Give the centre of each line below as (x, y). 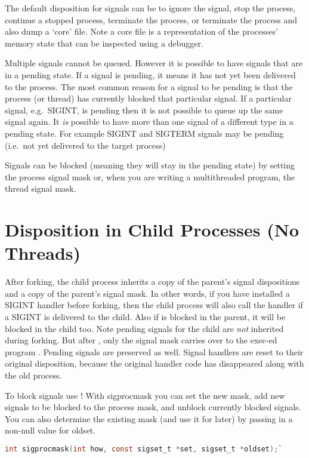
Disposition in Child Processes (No (152, 230)
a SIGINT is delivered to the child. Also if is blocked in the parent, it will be (145, 316)
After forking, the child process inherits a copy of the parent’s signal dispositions (152, 282)
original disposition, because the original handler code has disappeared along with (154, 363)
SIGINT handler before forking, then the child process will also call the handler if (154, 305)
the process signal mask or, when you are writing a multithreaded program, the (150, 176)
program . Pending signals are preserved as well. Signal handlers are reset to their (154, 351)
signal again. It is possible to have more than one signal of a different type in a (149, 122)
